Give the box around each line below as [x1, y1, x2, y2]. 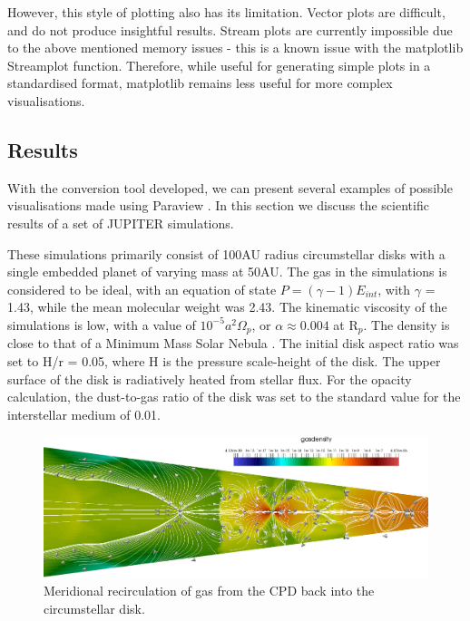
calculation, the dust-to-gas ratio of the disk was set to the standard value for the [7, 387, 461, 406]
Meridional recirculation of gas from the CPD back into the [44, 581, 375, 600]
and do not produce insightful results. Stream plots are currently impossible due [7, 20, 453, 39]
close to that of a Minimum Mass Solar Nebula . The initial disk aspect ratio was [7, 334, 459, 353]
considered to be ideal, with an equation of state [7, 279, 277, 298]
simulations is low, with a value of [7, 315, 196, 334]
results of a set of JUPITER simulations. [7, 213, 234, 232]
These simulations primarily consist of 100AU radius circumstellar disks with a [7, 244, 446, 263]
